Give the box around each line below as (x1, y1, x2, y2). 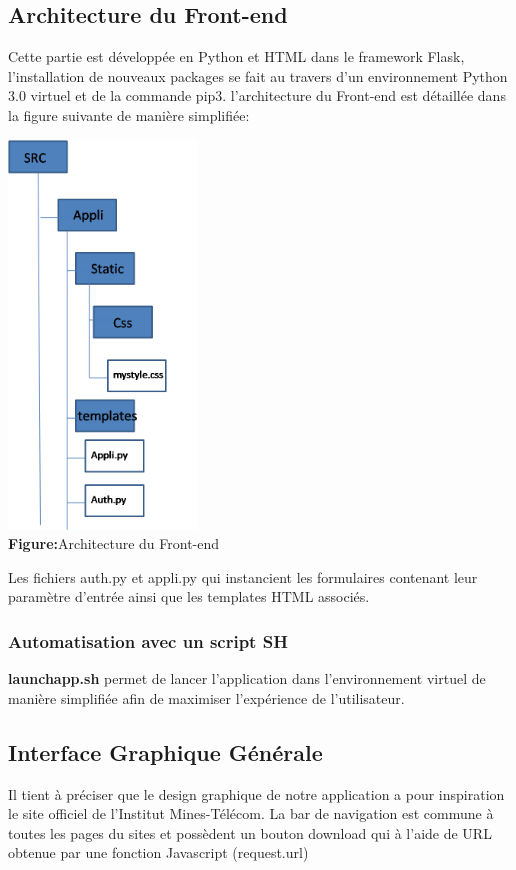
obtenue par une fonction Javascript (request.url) (8, 842, 309, 863)
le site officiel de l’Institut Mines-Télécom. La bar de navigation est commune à (8, 803, 494, 824)
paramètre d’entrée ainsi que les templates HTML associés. (8, 586, 370, 607)
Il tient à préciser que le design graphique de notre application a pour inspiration (8, 783, 505, 804)
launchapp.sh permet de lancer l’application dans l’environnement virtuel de (8, 668, 486, 689)
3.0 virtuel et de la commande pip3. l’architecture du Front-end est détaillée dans (8, 85, 506, 106)
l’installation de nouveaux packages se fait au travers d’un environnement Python (8, 65, 508, 86)
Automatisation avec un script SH (8, 629, 288, 653)
